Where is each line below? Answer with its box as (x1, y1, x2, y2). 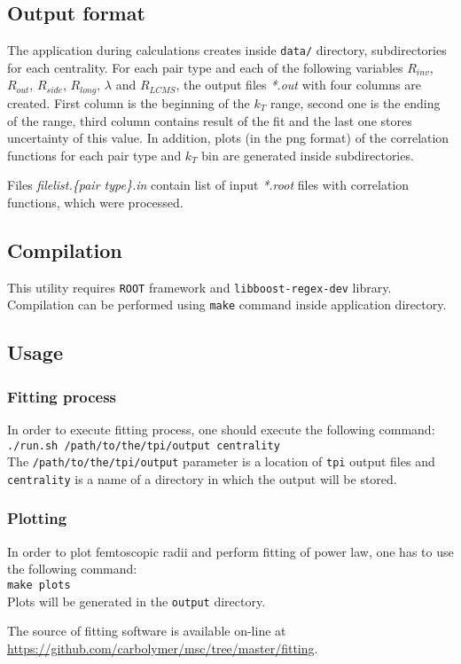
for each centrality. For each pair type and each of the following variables (7, 58, 403, 76)
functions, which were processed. (7, 192, 184, 211)
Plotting (7, 507, 67, 529)
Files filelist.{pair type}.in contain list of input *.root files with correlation (7, 176, 410, 194)
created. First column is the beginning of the (7, 93, 250, 112)
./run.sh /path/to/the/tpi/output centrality (7, 439, 280, 452)
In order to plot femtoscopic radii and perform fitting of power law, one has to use (7, 542, 454, 560)
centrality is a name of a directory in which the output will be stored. (7, 469, 397, 488)
